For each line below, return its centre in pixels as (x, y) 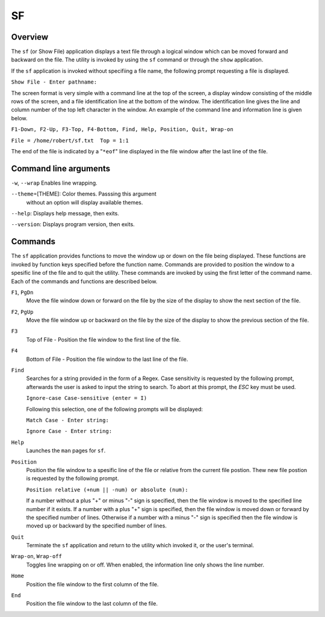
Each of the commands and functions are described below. (84, 281)
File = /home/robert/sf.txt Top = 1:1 (70, 140)
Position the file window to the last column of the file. (92, 604)
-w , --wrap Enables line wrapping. (54, 183)
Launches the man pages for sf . (66, 450)
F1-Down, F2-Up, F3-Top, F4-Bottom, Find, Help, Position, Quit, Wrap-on (122, 130)
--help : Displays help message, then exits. (65, 213)
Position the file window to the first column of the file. (92, 584)
